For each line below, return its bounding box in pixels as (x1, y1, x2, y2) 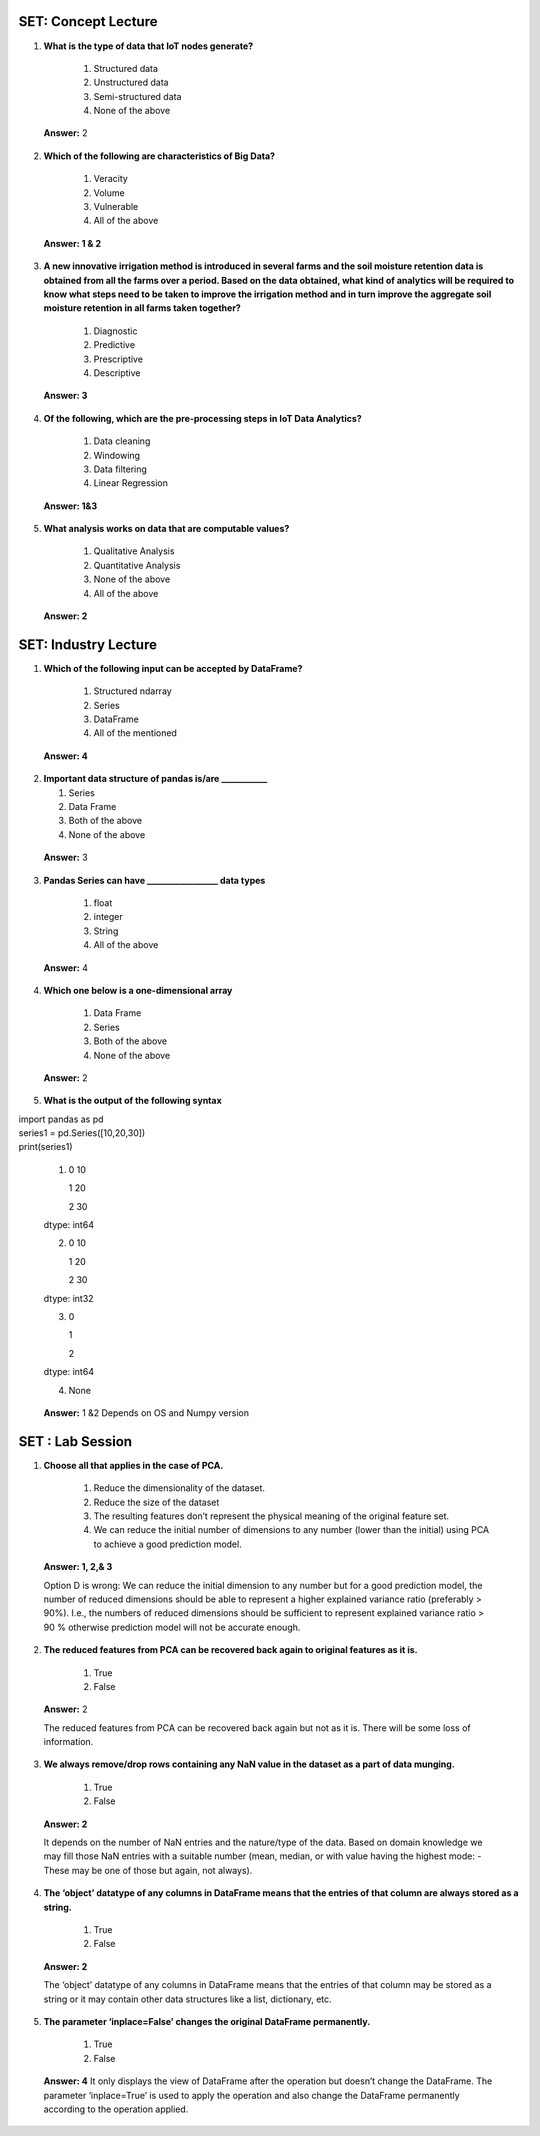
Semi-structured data (93, 90, 182, 102)
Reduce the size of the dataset (93, 1496, 220, 1508)
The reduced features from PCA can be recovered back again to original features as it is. (43, 1644, 418, 1656)
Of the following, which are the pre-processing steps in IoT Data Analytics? (43, 412, 362, 424)
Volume (93, 186, 125, 199)
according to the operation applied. (43, 2103, 189, 2115)
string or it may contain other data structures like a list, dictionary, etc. (43, 1993, 332, 2005)
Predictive (93, 339, 135, 351)
